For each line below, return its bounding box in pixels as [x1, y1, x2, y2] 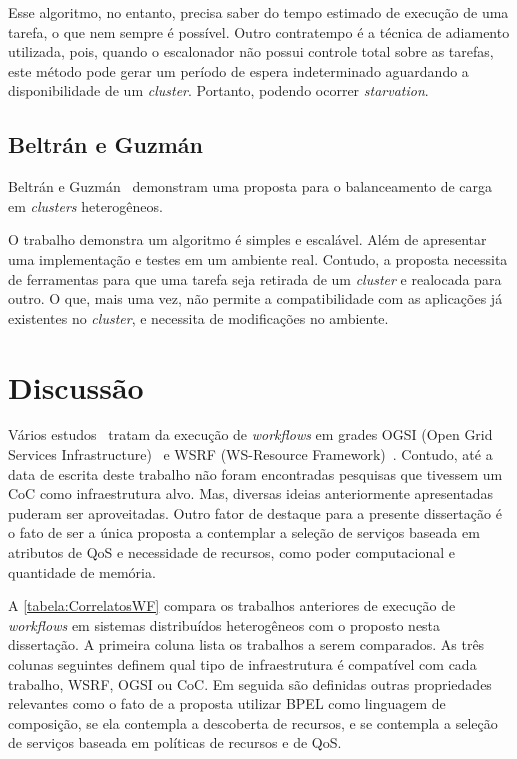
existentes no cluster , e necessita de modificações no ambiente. [8, 307, 389, 328]
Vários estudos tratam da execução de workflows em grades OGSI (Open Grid [8, 424, 493, 445]
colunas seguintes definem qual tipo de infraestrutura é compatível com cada [8, 653, 477, 674]
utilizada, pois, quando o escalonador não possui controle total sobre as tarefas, [8, 41, 494, 62]
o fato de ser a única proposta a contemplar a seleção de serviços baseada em [8, 522, 480, 543]
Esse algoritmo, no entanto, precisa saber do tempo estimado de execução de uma [8, 2, 509, 22]
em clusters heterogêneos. [8, 195, 163, 216]
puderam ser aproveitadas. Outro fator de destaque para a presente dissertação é [8, 502, 502, 523]
